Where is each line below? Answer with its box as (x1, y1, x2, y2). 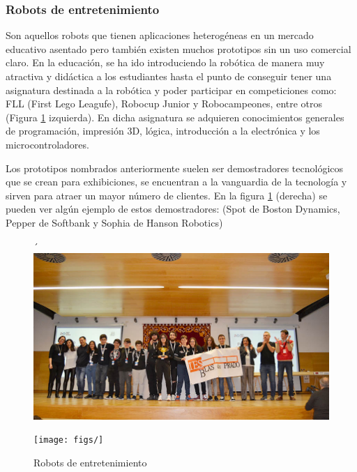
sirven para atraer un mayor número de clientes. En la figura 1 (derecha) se (6, 188, 328, 202)
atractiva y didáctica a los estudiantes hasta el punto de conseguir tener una (6, 69, 332, 83)
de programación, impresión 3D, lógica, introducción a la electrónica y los (6, 123, 320, 138)
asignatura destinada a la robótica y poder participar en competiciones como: (6, 82, 337, 97)
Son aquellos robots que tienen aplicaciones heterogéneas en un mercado (6, 28, 314, 43)
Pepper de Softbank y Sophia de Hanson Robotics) (6, 215, 223, 229)
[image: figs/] (33, 435, 104, 446)
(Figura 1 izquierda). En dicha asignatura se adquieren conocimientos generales (6, 109, 344, 124)
